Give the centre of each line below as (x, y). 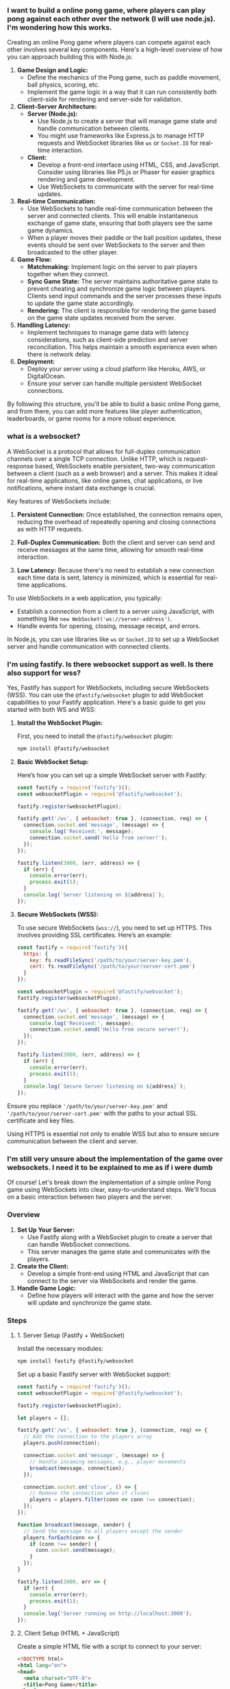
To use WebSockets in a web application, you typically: (85, 598)
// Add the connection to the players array (88, 1437)
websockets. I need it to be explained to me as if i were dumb (110, 1168)
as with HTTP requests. (50, 529)
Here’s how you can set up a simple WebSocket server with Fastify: (112, 775)
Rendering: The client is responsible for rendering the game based (122, 311)
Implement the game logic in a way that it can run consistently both (122, 92)
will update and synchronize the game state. (90, 1302)
